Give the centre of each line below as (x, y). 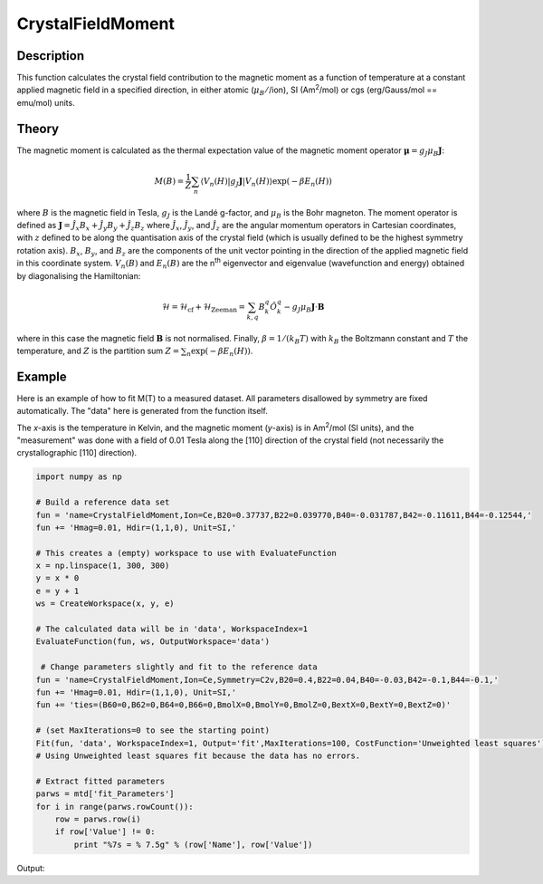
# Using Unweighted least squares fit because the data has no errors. (198, 755)
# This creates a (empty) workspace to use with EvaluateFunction (186, 553)
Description (51, 56)
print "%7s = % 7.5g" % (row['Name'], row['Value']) (193, 844)
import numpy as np (79, 477)
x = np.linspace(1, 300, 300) (103, 566)
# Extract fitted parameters (100, 781)
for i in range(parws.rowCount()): (114, 807)
